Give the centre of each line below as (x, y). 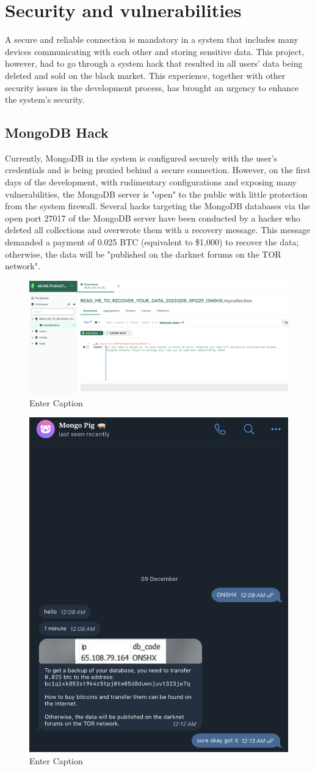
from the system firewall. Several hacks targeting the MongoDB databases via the (157, 206)
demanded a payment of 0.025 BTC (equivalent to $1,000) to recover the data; (152, 242)
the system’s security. (45, 99)
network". (23, 266)
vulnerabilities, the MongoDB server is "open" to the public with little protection (156, 194)
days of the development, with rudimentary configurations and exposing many (151, 182)
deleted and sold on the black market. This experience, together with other (145, 75)
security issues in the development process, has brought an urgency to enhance (152, 87)
